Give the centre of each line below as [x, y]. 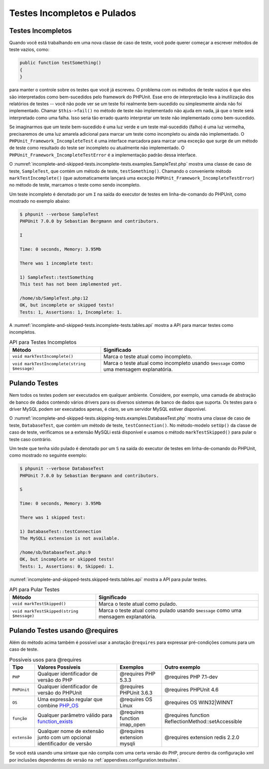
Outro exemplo [183, 667]
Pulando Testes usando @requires [64, 631]
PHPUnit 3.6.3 [136, 693]
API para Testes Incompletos [43, 342]
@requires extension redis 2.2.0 [202, 738]
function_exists [55, 722]
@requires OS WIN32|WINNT [199, 703]
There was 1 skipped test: [53, 517]
